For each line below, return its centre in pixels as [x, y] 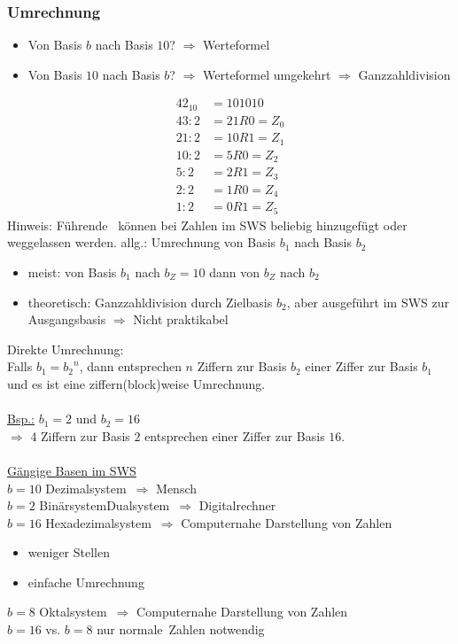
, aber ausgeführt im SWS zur [368, 302]
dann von [235, 272]
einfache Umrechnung [86, 582]
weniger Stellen [69, 552]
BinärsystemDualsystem [105, 505]
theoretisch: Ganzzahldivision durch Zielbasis [150, 302]
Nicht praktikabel [181, 319]
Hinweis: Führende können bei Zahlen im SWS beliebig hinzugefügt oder [207, 225]
